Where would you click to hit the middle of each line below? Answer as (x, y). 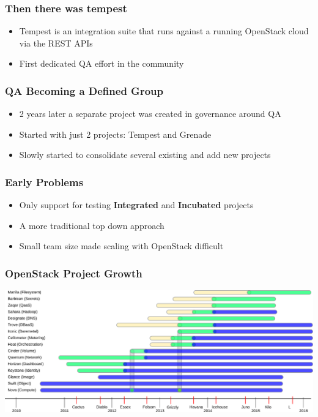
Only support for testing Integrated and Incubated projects (136, 205)
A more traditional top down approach (92, 225)
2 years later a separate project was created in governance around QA (150, 114)
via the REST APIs (56, 43)
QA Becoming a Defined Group (84, 90)
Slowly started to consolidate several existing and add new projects (145, 155)
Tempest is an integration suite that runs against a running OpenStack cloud (164, 31)
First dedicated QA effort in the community (102, 63)
